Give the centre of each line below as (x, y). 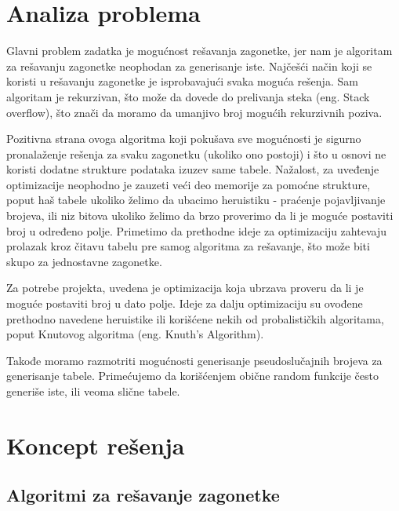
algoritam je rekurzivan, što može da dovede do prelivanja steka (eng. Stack (188, 96)
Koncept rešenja (96, 445)
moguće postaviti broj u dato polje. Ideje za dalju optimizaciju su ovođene (185, 303)
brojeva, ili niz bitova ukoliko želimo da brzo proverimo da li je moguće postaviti (200, 215)
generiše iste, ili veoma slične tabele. (93, 391)
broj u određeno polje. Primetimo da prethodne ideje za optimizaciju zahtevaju (196, 230)
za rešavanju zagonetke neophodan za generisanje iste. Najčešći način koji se (189, 66)
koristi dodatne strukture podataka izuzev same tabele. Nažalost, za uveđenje (193, 169)
